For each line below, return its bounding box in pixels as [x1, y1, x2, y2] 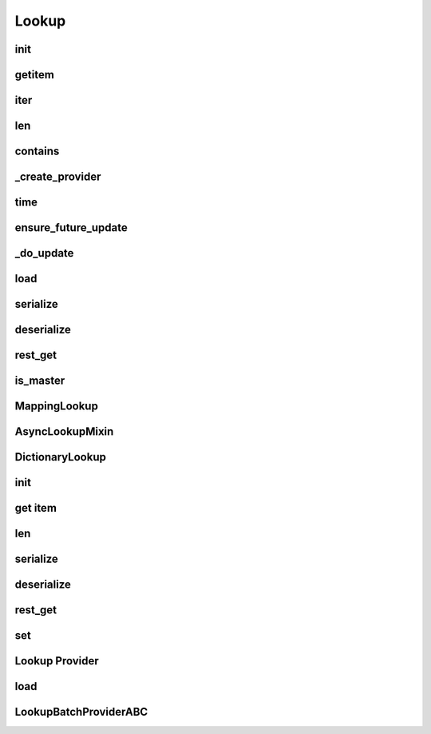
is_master [14, 374, 65, 388]
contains [14, 145, 60, 158]
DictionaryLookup [14, 450, 107, 464]
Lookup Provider [14, 654, 99, 668]
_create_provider [14, 170, 101, 184]
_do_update [14, 246, 74, 260]
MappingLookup [14, 400, 99, 413]
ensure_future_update [14, 221, 128, 235]
